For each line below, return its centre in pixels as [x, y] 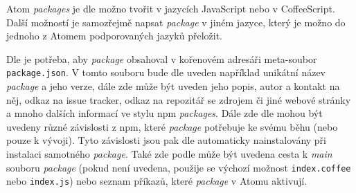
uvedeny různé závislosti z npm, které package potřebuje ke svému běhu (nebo [172, 126]
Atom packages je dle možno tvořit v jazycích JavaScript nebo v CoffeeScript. [171, 8]
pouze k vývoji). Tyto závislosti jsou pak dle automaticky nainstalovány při [166, 140]
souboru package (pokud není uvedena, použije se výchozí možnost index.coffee [179, 167]
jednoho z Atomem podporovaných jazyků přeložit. [114, 36]
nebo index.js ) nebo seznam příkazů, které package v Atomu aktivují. [157, 181]
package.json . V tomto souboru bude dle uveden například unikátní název [166, 72]
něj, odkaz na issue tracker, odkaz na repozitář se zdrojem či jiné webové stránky [179, 99]
